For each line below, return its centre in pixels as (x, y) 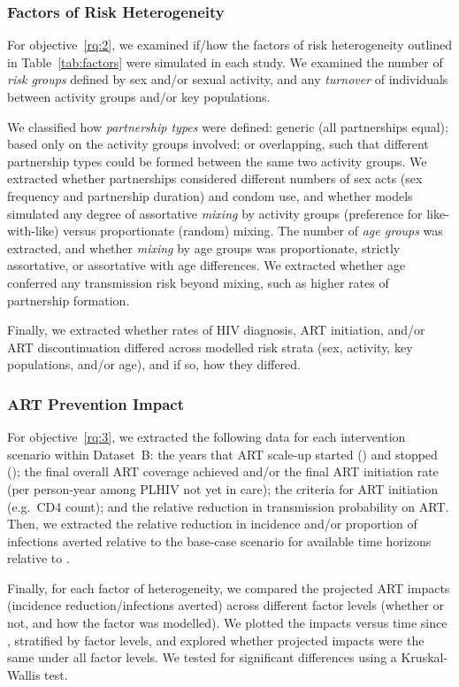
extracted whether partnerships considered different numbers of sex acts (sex (215, 178)
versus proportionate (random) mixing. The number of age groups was (252, 231)
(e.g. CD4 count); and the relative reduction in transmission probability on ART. (228, 506)
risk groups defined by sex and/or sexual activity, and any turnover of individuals (228, 79)
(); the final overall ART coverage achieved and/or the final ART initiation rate (223, 471)
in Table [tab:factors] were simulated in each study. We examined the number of (225, 62)
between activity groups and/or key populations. (139, 96)
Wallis (24, 674)
